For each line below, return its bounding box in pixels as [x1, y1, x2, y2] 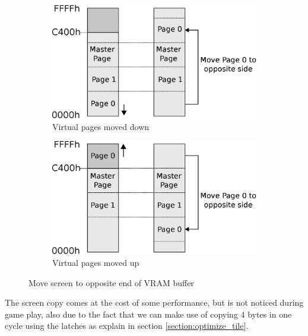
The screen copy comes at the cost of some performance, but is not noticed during [5, 296, 304, 309]
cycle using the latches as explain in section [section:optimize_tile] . [5, 319, 249, 332]
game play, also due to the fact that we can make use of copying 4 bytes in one [5, 308, 292, 320]
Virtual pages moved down [52, 120, 150, 132]
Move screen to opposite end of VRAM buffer [28, 276, 194, 289]
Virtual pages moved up [52, 256, 139, 269]
